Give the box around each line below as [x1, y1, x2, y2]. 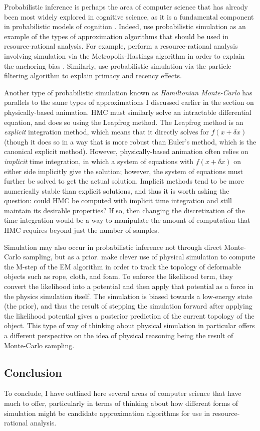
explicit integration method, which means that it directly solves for [4, 126, 209, 137]
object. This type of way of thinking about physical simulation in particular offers [4, 320, 255, 331]
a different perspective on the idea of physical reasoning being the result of [4, 330, 233, 340]
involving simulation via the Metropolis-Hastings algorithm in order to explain [4, 50, 245, 61]
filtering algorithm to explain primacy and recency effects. [4, 70, 182, 81]
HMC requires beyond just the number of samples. [4, 225, 159, 235]
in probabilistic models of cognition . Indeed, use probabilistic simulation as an [4, 21, 246, 32]
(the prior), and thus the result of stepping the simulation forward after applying [4, 301, 252, 311]
